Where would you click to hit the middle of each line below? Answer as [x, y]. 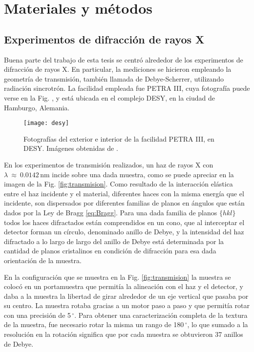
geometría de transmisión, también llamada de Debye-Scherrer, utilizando [114, 78]
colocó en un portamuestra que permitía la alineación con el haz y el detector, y [124, 286]
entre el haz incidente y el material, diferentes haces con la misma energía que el [124, 193]
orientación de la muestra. [43, 260]
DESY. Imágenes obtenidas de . [71, 148]
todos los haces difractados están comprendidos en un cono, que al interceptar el [124, 222]
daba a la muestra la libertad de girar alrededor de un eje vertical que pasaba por [126, 296]
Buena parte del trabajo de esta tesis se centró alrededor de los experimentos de [124, 59]
